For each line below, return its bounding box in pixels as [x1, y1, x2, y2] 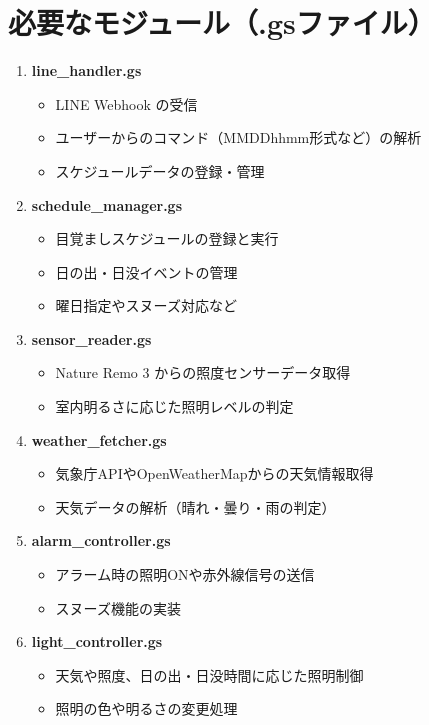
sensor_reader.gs [31, 328, 152, 349]
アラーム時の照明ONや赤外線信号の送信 [55, 564, 315, 585]
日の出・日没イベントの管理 [55, 261, 238, 282]
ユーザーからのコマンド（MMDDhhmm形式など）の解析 [55, 127, 422, 148]
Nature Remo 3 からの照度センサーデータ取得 [55, 362, 351, 383]
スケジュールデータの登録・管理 [55, 160, 265, 181]
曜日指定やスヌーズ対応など [55, 295, 237, 316]
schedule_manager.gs [31, 194, 183, 215]
